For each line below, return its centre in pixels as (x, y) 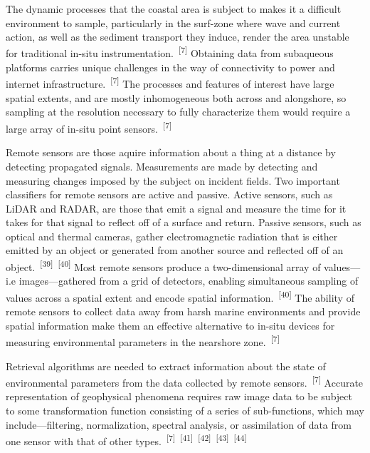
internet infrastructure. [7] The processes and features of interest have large (170, 83)
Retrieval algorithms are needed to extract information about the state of (166, 366)
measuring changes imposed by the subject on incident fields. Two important (173, 180)
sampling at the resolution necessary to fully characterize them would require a (178, 112)
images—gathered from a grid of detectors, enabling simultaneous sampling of (189, 281)
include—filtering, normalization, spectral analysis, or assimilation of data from (179, 424)
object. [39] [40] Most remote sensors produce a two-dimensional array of (163, 266)
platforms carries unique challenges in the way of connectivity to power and (170, 67)
